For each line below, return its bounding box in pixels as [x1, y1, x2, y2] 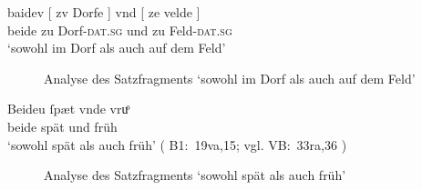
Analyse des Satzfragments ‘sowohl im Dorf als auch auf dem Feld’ [44, 68, 416, 87]
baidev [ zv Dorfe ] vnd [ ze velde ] [7, 3, 201, 21]
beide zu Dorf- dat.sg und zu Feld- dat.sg [7, 20, 232, 39]
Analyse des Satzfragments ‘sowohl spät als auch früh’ [44, 165, 346, 185]
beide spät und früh [7, 116, 118, 135]
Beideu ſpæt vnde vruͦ [7, 99, 129, 118]
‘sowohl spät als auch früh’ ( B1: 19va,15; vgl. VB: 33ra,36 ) [7, 135, 347, 154]
